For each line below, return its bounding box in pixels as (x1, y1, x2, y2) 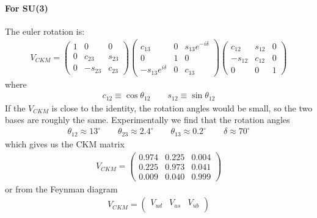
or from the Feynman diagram (5, 182, 118, 195)
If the (5, 101, 26, 114)
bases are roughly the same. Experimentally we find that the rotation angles (5, 113, 290, 126)
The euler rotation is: (5, 24, 85, 37)
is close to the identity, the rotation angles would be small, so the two (51, 101, 313, 114)
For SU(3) (5, 1, 48, 14)
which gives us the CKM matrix (5, 137, 125, 150)
